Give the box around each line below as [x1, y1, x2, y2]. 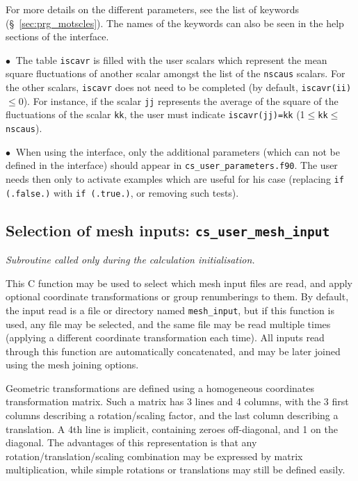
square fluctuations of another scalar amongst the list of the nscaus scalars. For [6, 66, 345, 81]
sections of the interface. [6, 29, 109, 44]
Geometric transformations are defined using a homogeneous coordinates [6, 380, 315, 395]
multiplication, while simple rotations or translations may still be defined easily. [6, 462, 345, 477]
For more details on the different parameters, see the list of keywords [6, 2, 299, 16]
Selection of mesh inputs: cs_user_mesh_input [6, 219, 330, 241]
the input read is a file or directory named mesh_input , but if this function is [6, 302, 334, 317]
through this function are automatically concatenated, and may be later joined [6, 343, 341, 358]
